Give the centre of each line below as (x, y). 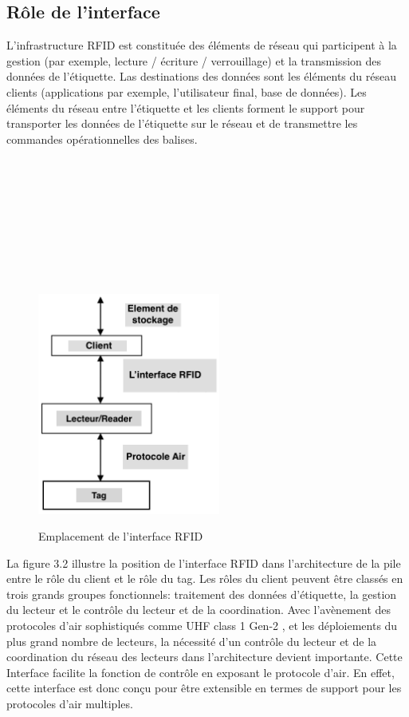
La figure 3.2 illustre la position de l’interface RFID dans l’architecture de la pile (204, 563)
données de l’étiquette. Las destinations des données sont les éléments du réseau (201, 76)
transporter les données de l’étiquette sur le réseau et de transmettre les (182, 123)
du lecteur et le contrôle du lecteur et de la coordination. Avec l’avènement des (199, 610)
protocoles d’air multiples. (70, 703)
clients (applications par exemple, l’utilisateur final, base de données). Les (187, 91)
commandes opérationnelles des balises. (102, 139)
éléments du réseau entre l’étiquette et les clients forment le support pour (186, 107)
